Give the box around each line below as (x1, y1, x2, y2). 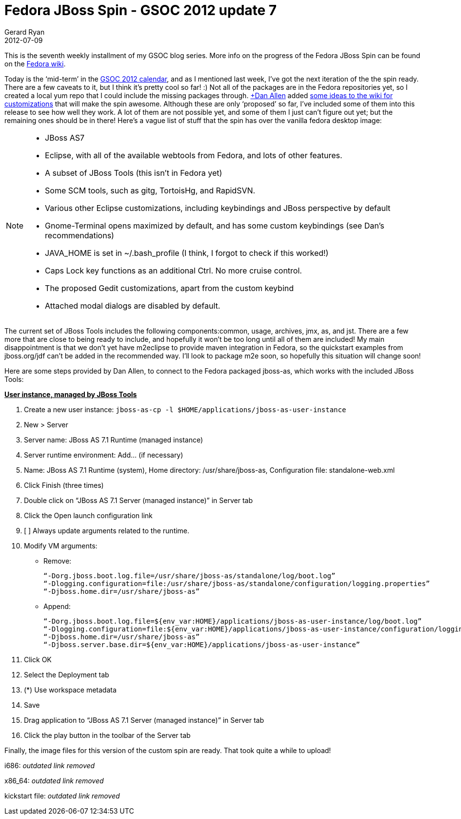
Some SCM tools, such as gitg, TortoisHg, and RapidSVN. (45, 185, 256, 195)
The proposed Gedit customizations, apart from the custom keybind (45, 283, 294, 293)
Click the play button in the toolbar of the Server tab (24, 731, 191, 739)
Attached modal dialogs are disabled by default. (45, 300, 220, 311)
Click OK (24, 655, 52, 664)
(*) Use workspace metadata (24, 685, 117, 694)
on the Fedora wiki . (4, 59, 66, 68)
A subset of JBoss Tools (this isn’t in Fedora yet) (45, 168, 222, 178)
